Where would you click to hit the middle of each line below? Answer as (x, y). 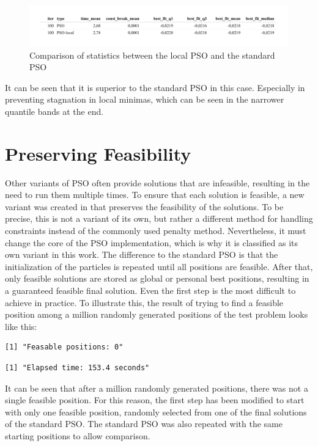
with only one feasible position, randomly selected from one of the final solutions (156, 411)
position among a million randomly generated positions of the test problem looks (157, 314)
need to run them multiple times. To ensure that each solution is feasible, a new (155, 195)
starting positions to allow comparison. (78, 435)
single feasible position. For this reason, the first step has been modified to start (155, 400)
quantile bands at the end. (54, 111)
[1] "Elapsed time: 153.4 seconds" (77, 367)
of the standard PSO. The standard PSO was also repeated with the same (144, 424)
